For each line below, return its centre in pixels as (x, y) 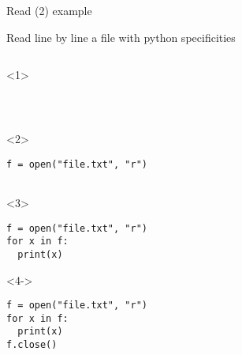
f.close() (32, 345)
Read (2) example (49, 10)
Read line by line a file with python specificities (121, 37)
